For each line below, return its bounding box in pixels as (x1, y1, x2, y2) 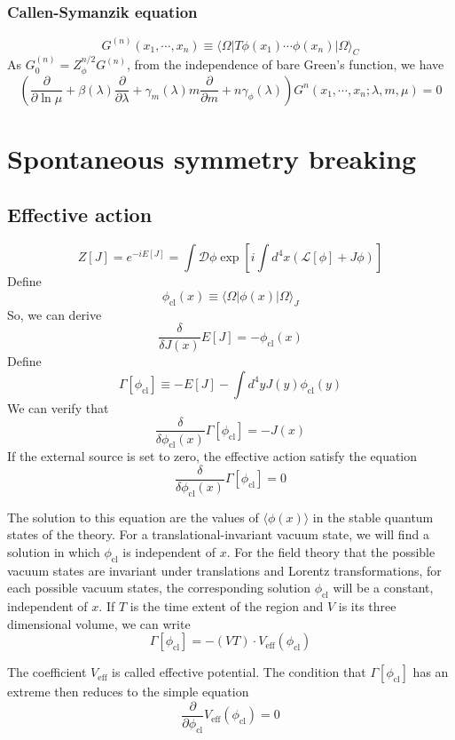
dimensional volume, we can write (7, 614, 191, 633)
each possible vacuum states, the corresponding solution (7, 578, 310, 597)
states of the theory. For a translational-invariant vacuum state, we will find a (7, 525, 429, 544)
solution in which (7, 543, 100, 561)
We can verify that (7, 398, 109, 417)
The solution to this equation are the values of (7, 507, 259, 526)
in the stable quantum (312, 507, 434, 526)
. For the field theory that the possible (226, 543, 435, 561)
